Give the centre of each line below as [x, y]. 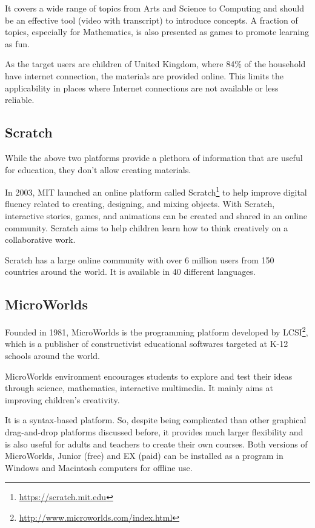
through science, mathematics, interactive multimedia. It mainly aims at [139, 388]
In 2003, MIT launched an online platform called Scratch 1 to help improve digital [156, 191]
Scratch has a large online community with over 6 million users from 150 [140, 259]
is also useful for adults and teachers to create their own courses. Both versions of [156, 444]
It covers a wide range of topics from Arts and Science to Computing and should [154, 8]
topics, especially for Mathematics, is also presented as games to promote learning [157, 32]
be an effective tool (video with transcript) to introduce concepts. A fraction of [151, 20]
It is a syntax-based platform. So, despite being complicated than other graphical [156, 420]
